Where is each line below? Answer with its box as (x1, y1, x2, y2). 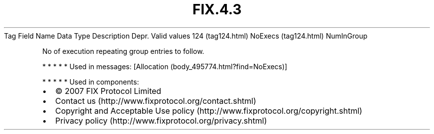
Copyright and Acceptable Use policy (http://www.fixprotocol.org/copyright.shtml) (55, 105, 363, 116)
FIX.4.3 (192, 1, 242, 18)
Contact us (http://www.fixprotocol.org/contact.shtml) (55, 95, 257, 106)
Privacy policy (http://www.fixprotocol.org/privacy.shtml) (55, 115, 267, 126)
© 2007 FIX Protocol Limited (55, 86, 162, 96)
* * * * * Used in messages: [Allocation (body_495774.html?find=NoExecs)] (42, 62, 287, 71)
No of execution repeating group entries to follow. (42, 46, 205, 55)
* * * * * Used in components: (42, 77, 139, 86)
